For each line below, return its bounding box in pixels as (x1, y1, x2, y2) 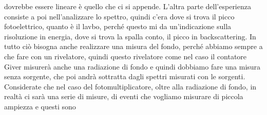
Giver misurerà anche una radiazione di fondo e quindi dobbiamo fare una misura (4, 61, 261, 72)
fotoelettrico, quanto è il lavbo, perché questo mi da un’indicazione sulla (4, 21, 232, 32)
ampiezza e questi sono (4, 101, 76, 111)
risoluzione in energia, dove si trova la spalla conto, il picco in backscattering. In (4, 31, 256, 41)
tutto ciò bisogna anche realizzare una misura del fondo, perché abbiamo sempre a (4, 41, 263, 52)
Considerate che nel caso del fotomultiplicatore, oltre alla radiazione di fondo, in (4, 81, 257, 91)
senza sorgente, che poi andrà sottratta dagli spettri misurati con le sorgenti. (4, 71, 245, 82)
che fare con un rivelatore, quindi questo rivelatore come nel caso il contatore (4, 51, 247, 61)
